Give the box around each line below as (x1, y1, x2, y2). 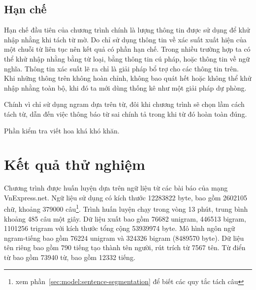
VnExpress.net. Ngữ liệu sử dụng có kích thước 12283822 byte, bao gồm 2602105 (4, 192, 247, 202)
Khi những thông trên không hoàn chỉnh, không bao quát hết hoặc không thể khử (4, 73, 252, 83)
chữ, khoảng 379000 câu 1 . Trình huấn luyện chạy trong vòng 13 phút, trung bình (4, 202, 248, 214)
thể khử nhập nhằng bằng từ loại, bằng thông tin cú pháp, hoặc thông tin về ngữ (4, 53, 250, 64)
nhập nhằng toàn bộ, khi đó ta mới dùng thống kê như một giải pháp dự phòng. (4, 82, 247, 93)
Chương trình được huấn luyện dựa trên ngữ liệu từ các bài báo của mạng (4, 183, 228, 193)
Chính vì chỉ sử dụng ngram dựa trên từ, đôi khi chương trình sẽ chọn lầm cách (4, 99, 245, 109)
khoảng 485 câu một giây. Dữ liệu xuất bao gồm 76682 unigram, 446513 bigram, (4, 213, 246, 224)
